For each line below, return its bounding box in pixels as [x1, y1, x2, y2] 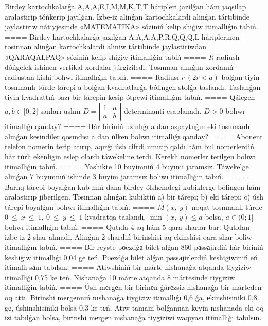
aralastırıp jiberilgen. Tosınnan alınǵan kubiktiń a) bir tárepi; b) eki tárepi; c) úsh [5, 191, 264, 202]
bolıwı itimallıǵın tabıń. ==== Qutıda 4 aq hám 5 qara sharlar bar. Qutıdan [5, 221, 249, 232]
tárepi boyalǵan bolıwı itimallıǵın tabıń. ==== [5, 201, 155, 212]
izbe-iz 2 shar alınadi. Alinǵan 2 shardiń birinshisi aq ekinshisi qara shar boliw [5, 231, 252, 242]
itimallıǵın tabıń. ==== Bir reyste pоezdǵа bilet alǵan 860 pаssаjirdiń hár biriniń [5, 242, 263, 252]
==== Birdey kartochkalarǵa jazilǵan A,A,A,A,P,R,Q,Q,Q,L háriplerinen [5, 31, 240, 42]
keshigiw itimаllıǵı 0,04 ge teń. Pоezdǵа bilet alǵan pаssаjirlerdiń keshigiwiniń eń [5, 251, 258, 262]
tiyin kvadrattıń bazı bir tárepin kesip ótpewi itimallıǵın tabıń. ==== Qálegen [5, 92, 255, 102]
